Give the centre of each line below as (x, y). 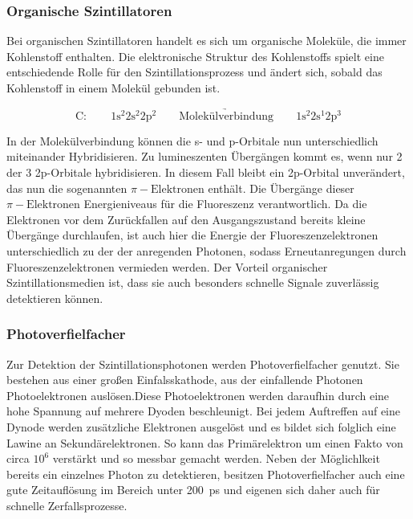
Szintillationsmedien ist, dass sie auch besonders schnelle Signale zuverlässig (193, 282)
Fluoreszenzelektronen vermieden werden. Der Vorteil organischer (167, 266)
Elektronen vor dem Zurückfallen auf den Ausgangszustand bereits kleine (186, 219)
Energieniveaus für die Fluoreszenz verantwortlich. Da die (225, 204)
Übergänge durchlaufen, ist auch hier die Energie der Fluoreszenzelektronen (192, 235)
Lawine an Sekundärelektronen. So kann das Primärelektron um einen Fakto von (205, 442)
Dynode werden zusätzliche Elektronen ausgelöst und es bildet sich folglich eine (201, 426)
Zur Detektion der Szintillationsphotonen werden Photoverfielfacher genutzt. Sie (203, 364)
